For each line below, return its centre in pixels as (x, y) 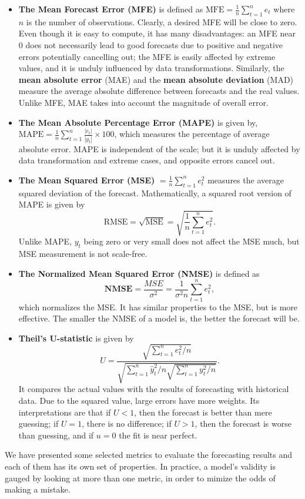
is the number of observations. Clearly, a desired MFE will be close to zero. (162, 21)
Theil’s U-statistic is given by (76, 338)
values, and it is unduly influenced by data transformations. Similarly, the (151, 68)
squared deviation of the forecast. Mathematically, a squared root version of (155, 192)
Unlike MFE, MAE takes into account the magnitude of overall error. (143, 102)
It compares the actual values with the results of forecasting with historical (154, 389)
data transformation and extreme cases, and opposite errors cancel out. (147, 160)
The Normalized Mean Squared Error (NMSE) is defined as (139, 273)
